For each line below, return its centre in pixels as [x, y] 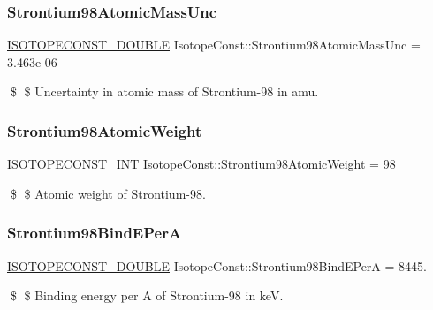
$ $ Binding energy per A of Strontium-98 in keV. [147, 295]
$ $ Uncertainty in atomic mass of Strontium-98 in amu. [164, 91]
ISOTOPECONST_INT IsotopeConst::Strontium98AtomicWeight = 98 [201, 164]
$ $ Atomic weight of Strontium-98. [108, 193]
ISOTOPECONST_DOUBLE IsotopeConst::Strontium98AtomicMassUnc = [214, 45]
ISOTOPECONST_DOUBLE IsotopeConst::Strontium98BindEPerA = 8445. [217, 265]
